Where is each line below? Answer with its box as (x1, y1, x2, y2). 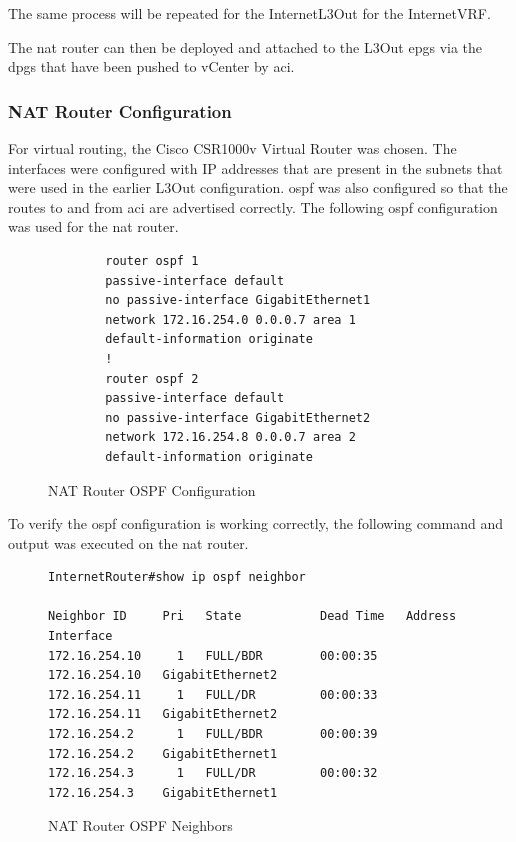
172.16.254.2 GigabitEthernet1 (48, 746, 278, 761)
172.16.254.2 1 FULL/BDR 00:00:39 (48, 727, 378, 742)
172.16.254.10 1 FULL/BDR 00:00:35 (48, 648, 378, 663)
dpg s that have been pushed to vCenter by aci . (8, 56, 295, 77)
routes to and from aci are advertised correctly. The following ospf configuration (8, 196, 498, 217)
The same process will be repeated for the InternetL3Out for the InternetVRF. (8, 3, 491, 23)
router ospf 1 (105, 253, 199, 268)
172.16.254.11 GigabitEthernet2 (48, 707, 278, 722)
